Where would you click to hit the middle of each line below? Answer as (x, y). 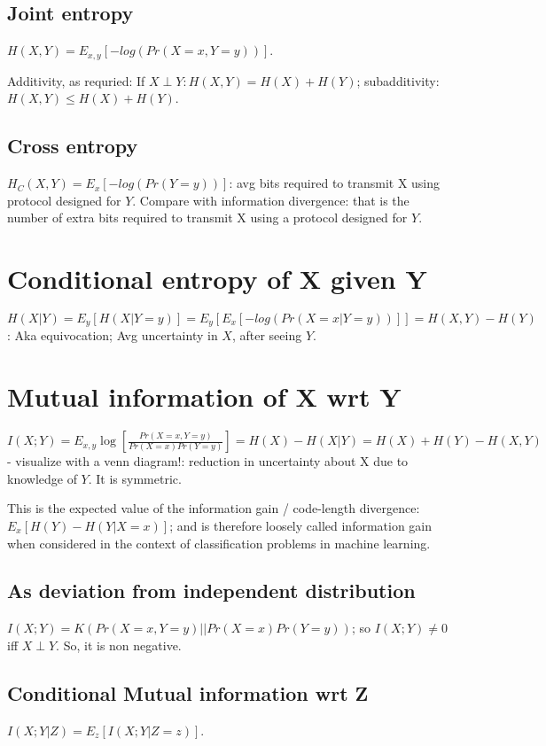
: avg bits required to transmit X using (335, 183)
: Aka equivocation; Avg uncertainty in (113, 335)
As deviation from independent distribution (211, 591)
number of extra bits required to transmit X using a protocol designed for (207, 218)
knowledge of (42, 478)
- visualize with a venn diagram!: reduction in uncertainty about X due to (208, 461)
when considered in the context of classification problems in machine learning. (219, 543)
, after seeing (267, 335)
